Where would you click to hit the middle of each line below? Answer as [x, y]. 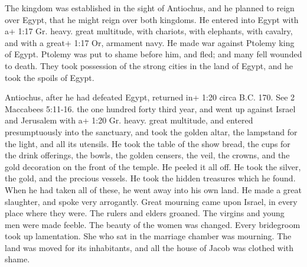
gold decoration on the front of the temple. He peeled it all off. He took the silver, [153, 166]
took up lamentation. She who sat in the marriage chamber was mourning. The [148, 236]
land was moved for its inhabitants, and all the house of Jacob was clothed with [149, 247]
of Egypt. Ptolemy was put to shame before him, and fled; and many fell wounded [153, 54]
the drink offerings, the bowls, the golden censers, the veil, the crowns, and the [147, 155]
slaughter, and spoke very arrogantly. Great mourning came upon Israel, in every [151, 201]
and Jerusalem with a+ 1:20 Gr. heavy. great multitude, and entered [129, 120]
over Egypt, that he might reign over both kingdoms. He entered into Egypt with [152, 19]
